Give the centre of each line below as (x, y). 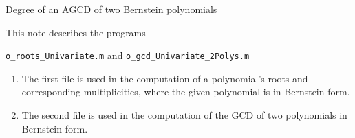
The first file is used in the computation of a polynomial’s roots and (165, 78)
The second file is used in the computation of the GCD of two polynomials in (184, 115)
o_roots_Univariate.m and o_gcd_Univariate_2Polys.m (128, 55)
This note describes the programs (76, 32)
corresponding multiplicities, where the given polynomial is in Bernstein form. (186, 92)
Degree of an (32, 9)
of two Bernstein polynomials (155, 9)
